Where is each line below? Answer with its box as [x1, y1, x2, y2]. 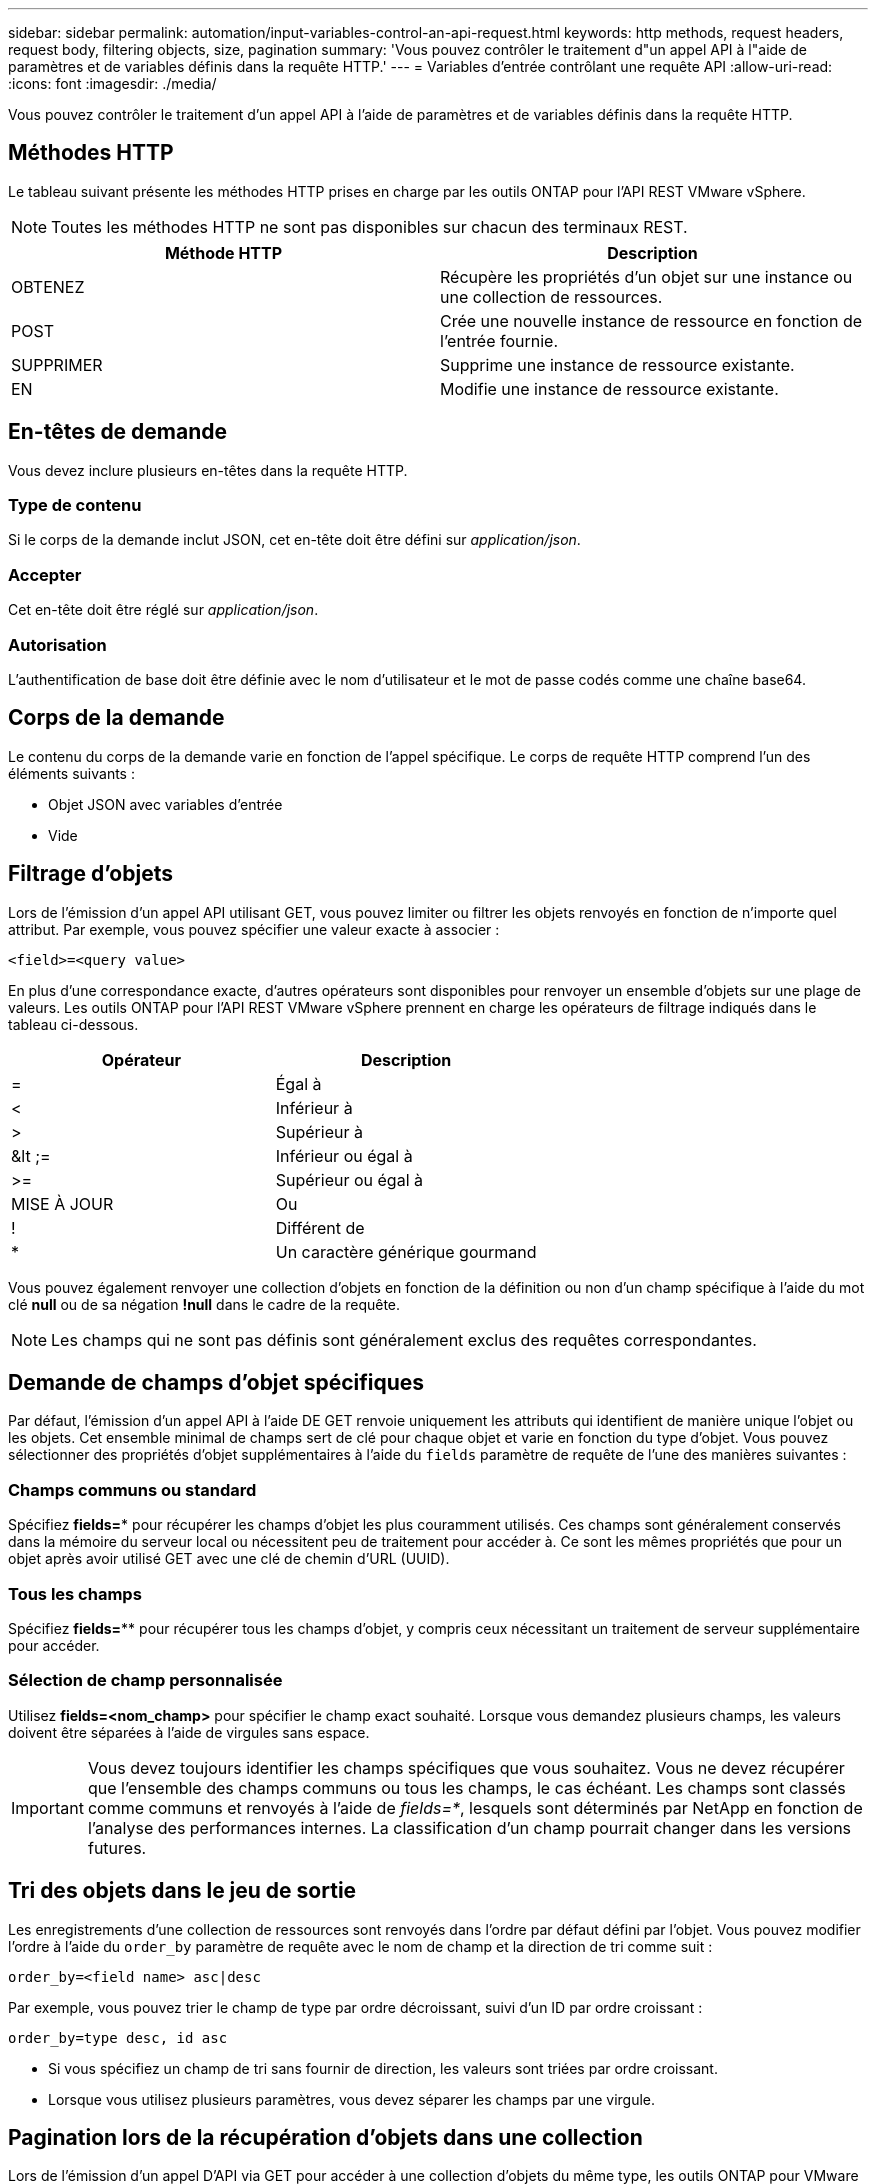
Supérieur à [275, 1121, 363, 1142]
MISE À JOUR [11, 1193, 114, 1214]
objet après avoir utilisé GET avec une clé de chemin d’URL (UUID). [8, 1550, 450, 1568]
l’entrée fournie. [440, 330, 559, 351]
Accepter [8, 564, 82, 585]
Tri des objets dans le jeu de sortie [8, 1878, 357, 1904]
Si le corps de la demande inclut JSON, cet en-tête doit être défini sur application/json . [8, 531, 581, 549]
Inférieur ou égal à [275, 1145, 413, 1166]
